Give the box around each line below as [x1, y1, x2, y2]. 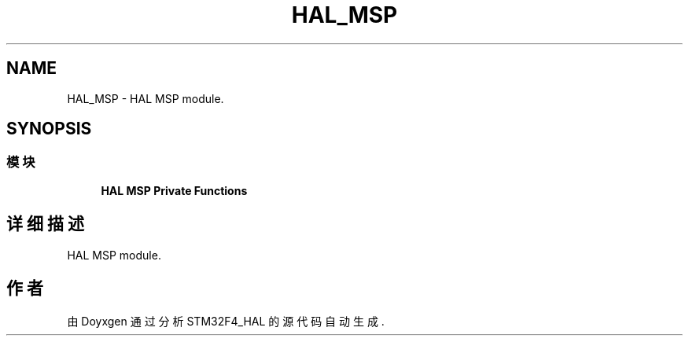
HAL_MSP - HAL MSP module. [67, 91, 224, 105]
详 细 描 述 [6, 214, 84, 234]
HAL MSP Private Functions [101, 183, 248, 197]
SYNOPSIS [6, 119, 92, 139]
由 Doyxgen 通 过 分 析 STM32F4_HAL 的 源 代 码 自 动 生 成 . [67, 314, 385, 328]
